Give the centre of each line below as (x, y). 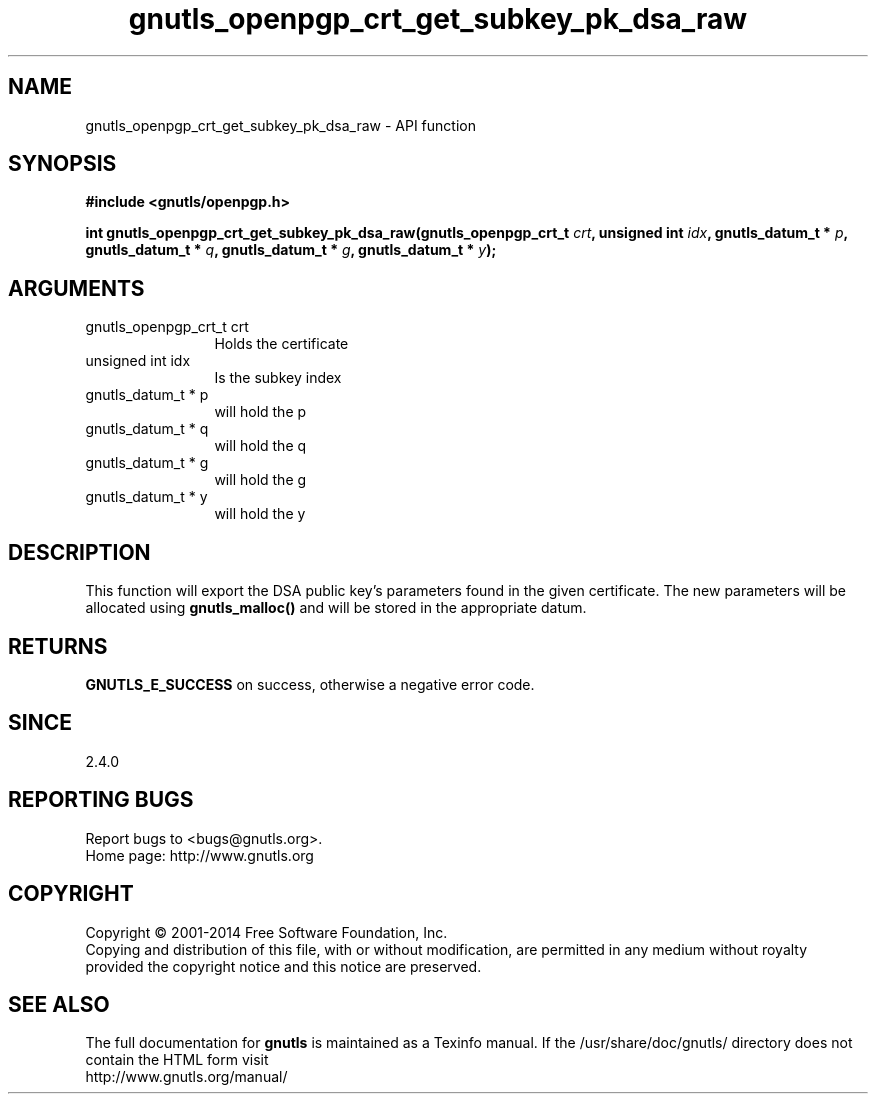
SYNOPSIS (62, 164)
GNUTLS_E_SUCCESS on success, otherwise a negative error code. (310, 684)
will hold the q (260, 446)
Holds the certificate (281, 344)
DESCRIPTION (79, 552)
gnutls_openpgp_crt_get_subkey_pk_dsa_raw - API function (280, 125)
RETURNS (58, 646)
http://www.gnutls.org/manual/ (186, 1077)
